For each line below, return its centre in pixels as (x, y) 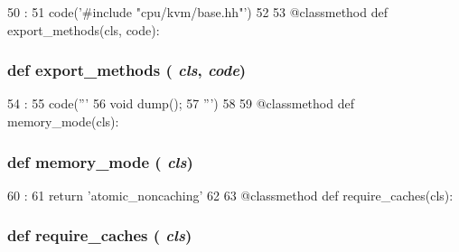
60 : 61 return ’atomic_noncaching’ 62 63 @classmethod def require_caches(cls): (230, 195)
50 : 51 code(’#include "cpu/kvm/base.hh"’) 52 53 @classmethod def (197, 12)
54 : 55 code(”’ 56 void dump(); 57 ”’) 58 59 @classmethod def (181, 103)
